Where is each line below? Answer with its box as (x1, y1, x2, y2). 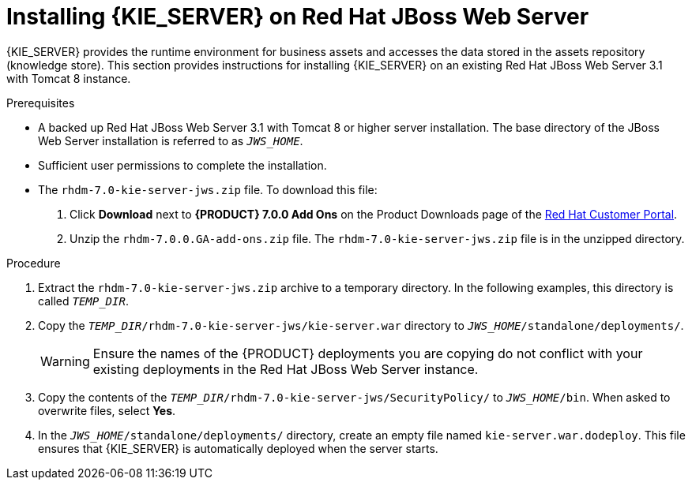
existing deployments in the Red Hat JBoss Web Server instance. (92, 361, 479, 377)
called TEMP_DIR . (38, 293, 129, 308)
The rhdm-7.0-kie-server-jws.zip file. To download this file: (38, 182, 378, 196)
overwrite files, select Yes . (38, 403, 176, 417)
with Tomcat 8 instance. (6, 71, 131, 85)
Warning (40, 353, 90, 369)
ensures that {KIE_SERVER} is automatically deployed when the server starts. (38, 441, 438, 455)
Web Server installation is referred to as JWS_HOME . (38, 133, 303, 148)
